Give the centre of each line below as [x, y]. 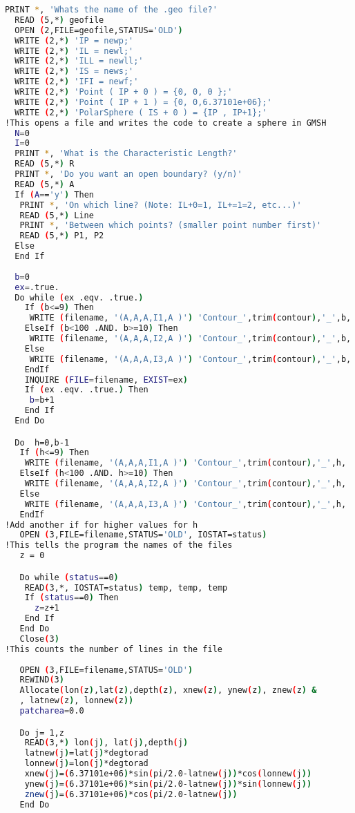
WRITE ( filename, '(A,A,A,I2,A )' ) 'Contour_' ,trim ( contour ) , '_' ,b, [190, 338]
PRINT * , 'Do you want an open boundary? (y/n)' [128, 174]
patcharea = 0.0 [52, 711]
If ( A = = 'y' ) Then [54, 194]
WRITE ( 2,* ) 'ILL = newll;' [79, 61]
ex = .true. [37, 287]
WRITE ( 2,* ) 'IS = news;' [74, 71]
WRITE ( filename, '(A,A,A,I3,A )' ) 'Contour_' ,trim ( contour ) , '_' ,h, [185, 504]
